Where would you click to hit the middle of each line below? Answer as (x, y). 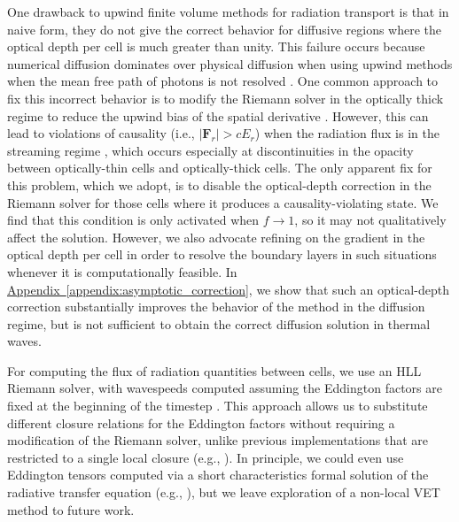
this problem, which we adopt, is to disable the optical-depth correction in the (219, 184)
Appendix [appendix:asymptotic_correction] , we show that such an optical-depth (228, 289)
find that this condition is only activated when (133, 220)
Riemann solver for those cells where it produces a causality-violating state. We (223, 202)
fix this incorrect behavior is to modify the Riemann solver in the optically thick (226, 98)
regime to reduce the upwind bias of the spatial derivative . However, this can (218, 115)
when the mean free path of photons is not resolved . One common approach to (223, 81)
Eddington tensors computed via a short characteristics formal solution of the (218, 475)
